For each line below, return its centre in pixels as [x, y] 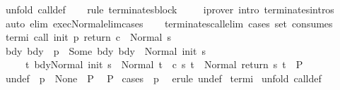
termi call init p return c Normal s [88, 37]
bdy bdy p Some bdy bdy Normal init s [105, 50]
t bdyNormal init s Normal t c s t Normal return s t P [164, 64]
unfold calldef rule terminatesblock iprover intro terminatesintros [170, 9]
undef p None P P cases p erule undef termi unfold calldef [163, 78]
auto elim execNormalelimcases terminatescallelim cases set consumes [169, 23]
